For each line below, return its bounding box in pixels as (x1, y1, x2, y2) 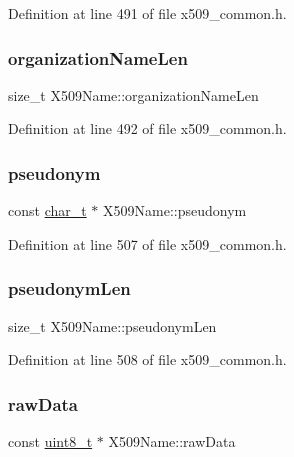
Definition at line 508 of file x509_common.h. (8, 349, 287, 370)
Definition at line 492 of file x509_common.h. (8, 118, 287, 139)
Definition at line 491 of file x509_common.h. (8, 3, 287, 23)
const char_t (8, 200, 87, 221)
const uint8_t (8, 431, 93, 452)
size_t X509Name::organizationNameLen (8, 84, 259, 105)
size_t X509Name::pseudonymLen (8, 315, 217, 336)
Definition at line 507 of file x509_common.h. (8, 233, 287, 254)
